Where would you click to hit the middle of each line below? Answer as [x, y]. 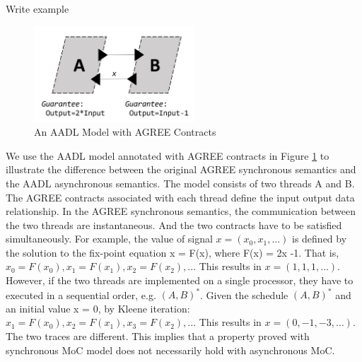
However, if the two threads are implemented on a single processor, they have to [180, 280]
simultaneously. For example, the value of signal [109, 239]
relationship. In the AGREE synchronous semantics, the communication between [181, 211]
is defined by [319, 239]
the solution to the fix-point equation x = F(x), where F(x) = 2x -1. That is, [173, 252]
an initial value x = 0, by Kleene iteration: [98, 308]
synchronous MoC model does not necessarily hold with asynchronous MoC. [170, 350]
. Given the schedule [244, 294]
